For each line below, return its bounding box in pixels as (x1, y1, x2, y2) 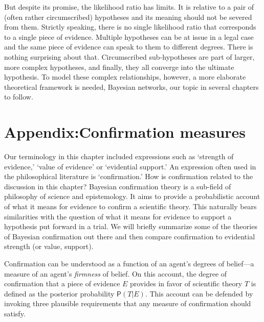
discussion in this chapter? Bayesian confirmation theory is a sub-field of (4, 181, 231, 191)
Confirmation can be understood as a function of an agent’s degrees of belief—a (4, 258, 254, 268)
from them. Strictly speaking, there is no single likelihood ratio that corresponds (4, 21, 256, 32)
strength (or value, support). (4, 241, 94, 252)
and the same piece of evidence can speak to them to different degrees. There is (4, 41, 253, 52)
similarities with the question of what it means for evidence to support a (4, 211, 232, 221)
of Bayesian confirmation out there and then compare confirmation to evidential (4, 231, 255, 241)
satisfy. (4, 308, 26, 318)
